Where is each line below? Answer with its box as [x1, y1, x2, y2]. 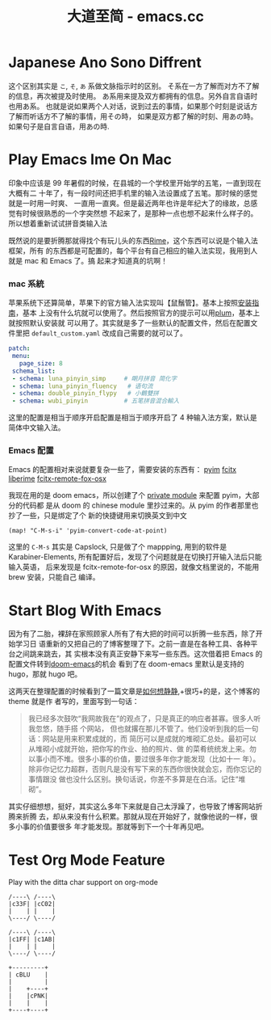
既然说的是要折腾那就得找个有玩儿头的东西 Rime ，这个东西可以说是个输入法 [8, 235, 258, 245]
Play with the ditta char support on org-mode [8, 878, 159, 887]
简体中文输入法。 [8, 423, 65, 432]
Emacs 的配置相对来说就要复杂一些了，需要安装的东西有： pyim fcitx [8, 465, 236, 474]
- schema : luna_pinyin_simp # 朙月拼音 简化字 [11, 374, 177, 382]
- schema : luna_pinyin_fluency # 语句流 [11, 381, 153, 390]
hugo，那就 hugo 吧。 [8, 669, 82, 679]
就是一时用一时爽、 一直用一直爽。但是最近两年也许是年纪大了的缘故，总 [8, 198, 251, 208]
